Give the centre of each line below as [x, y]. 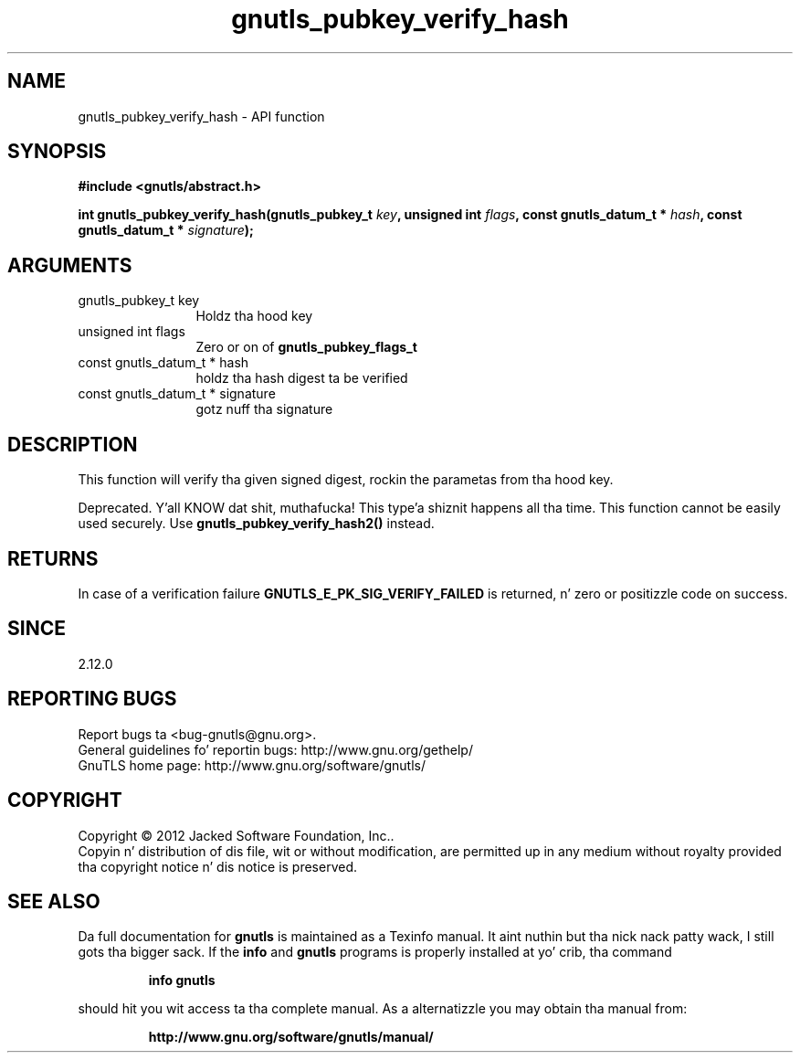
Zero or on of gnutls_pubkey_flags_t [306, 347]
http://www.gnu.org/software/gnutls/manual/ [291, 1037]
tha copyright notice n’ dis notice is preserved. [218, 866]
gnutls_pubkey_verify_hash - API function [201, 116]
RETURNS [53, 558]
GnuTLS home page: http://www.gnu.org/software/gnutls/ [252, 765]
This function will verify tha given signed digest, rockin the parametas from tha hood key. [346, 480]
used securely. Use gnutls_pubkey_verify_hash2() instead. [256, 524]
